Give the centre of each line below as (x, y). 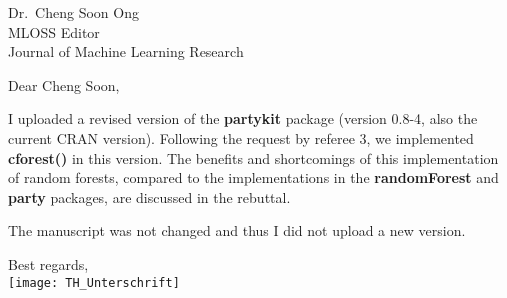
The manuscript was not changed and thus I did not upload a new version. (237, 230)
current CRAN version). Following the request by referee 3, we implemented (241, 137)
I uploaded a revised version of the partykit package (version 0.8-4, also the (243, 118)
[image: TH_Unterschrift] (94, 282)
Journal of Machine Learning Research (126, 51)
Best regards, (48, 263)
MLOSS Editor (54, 31)
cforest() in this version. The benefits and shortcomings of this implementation (253, 157)
